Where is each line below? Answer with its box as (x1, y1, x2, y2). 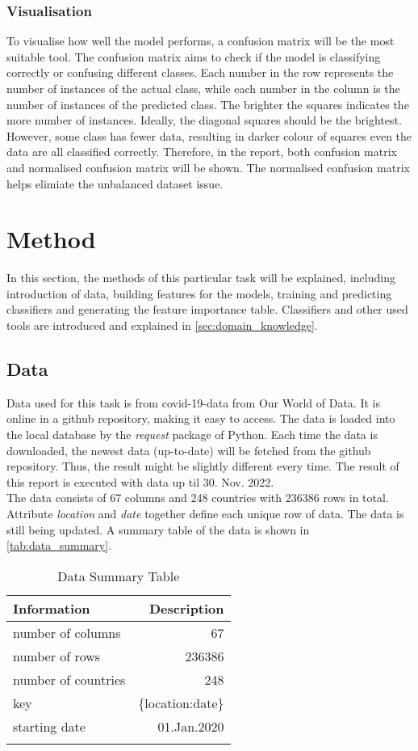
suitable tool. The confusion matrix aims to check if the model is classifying (6, 48, 381, 65)
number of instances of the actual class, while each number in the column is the (6, 80, 400, 96)
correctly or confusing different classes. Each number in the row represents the (6, 64, 394, 81)
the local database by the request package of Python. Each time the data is (6, 426, 378, 443)
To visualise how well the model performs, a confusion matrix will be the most (6, 32, 395, 49)
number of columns (13, 622, 121, 642)
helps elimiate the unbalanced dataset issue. (6, 175, 224, 192)
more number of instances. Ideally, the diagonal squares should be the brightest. (6, 112, 402, 129)
